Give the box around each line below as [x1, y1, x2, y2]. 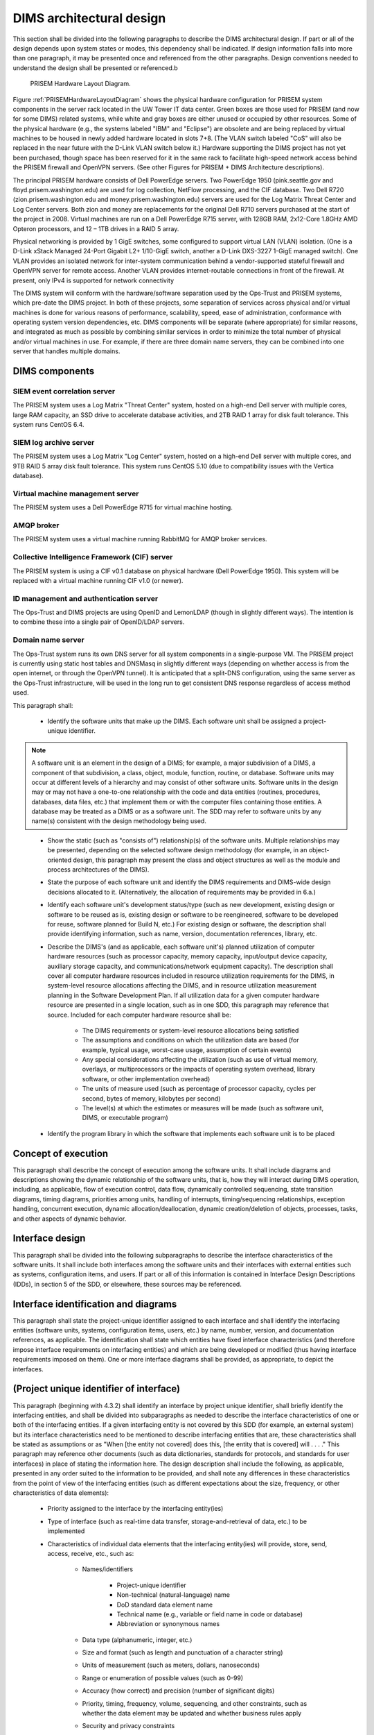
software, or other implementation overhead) [82, 1074, 211, 1083]
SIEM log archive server [12, 437, 95, 447]
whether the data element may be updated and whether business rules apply [82, 1709, 302, 1718]
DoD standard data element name [116, 1600, 213, 1609]
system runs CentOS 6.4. [12, 421, 84, 429]
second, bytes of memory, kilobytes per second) [82, 1094, 221, 1103]
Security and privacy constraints [82, 1722, 175, 1730]
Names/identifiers [82, 1565, 134, 1573]
